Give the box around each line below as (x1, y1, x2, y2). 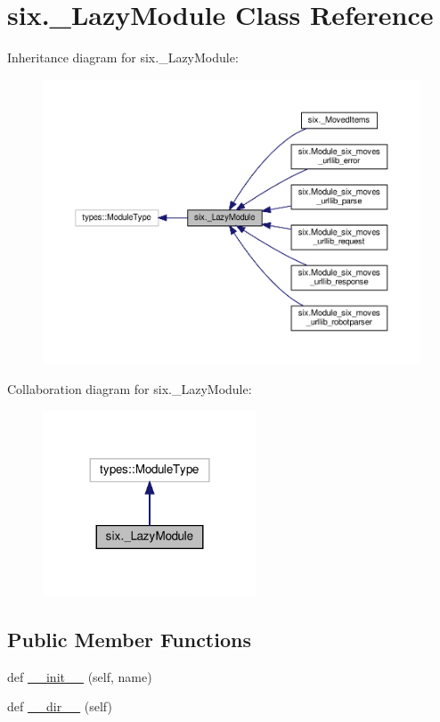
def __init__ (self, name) (7, 667, 152, 685)
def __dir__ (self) (7, 697, 112, 716)
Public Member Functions (7, 625, 251, 652)
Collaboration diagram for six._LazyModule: (7, 380, 252, 398)
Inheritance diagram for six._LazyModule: (7, 48, 239, 67)
